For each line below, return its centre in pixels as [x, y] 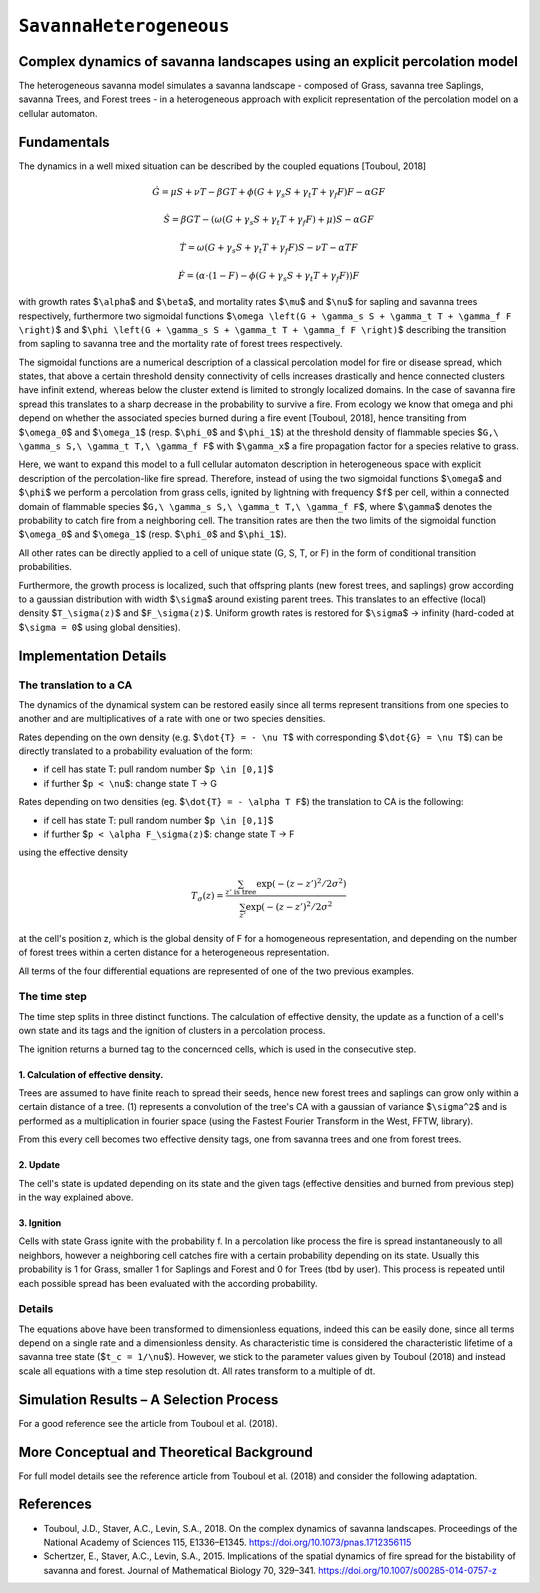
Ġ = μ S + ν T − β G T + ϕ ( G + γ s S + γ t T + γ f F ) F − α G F [268, 193]
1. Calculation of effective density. [91, 1074]
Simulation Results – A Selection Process [148, 1399]
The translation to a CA [75, 685]
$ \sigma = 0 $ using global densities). [99, 627]
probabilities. [45, 567]
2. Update [39, 1165]
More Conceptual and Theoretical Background [166, 1451]
